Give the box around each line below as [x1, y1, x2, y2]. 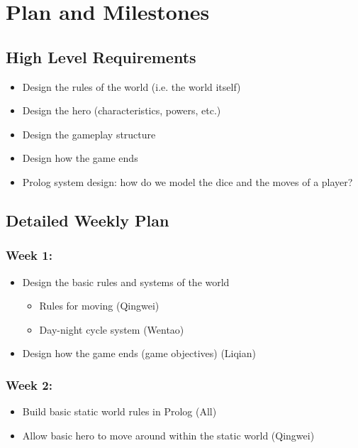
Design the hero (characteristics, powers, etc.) [22, 103, 221, 118]
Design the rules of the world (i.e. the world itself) [22, 79, 241, 94]
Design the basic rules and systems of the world [22, 274, 230, 289]
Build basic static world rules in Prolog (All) [22, 404, 217, 419]
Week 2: [6, 376, 52, 393]
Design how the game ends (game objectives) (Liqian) [22, 346, 256, 361]
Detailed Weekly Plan [6, 209, 169, 231]
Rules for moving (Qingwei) [39, 298, 160, 313]
